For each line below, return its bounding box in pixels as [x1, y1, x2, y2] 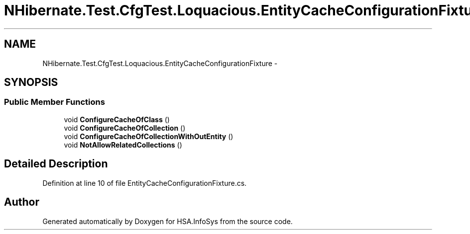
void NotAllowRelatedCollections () [64, 140, 182, 149]
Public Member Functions [4, 97, 105, 107]
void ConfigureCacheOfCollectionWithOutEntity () [64, 132, 234, 141]
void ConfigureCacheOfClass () [64, 115, 170, 124]
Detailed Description [4, 157, 108, 170]
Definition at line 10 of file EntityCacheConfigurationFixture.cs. [42, 178, 247, 187]
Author [4, 196, 39, 209]
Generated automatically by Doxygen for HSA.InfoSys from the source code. [42, 217, 293, 226]
